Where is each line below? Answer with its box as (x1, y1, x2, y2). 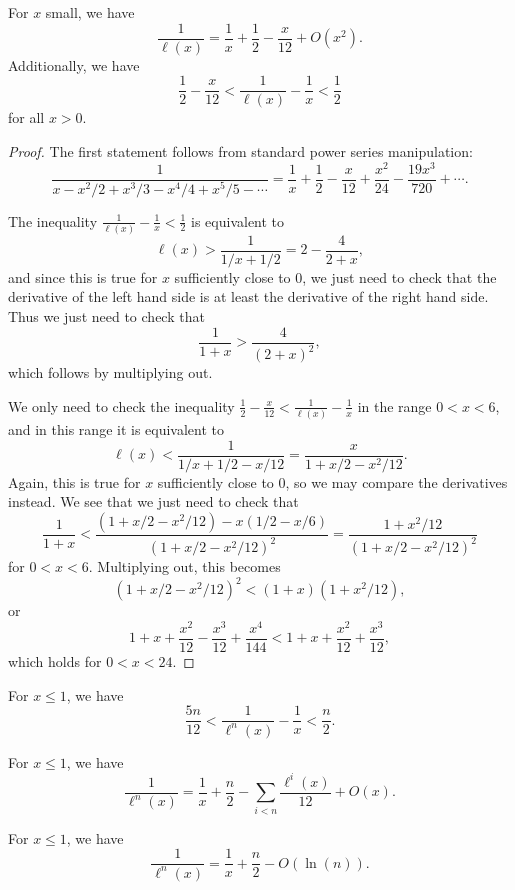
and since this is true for (8, 266, 158, 287)
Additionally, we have (8, 54, 140, 75)
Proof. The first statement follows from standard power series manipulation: (8, 140, 473, 161)
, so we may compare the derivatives (285, 471, 508, 492)
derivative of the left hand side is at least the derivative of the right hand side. (8, 286, 489, 307)
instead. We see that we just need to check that (8, 491, 299, 512)
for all (8, 107, 45, 128)
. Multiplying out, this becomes (88, 556, 281, 577)
